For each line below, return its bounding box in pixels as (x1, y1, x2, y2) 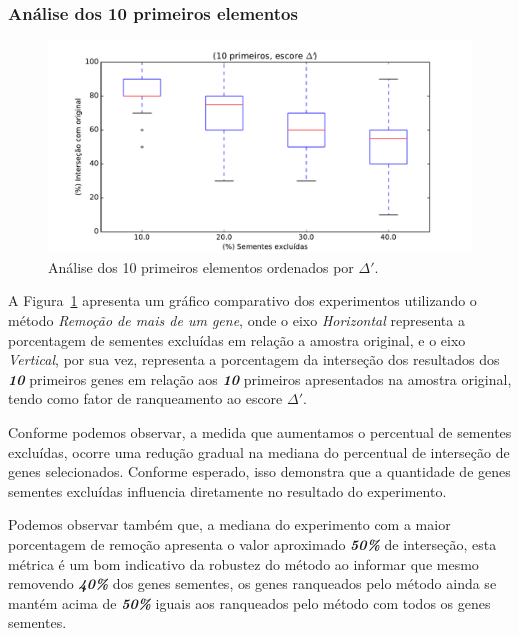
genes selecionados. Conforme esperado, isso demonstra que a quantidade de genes (8, 461, 511, 482)
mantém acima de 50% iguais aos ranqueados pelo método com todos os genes (8, 592, 491, 613)
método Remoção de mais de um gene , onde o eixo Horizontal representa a (8, 310, 465, 330)
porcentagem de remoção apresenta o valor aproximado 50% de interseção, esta (8, 533, 497, 554)
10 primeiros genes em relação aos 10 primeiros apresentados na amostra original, (8, 368, 512, 389)
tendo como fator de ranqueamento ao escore (8, 388, 283, 409)
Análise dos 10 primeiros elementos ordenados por (48, 256, 354, 277)
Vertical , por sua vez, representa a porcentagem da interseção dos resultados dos (8, 349, 500, 370)
